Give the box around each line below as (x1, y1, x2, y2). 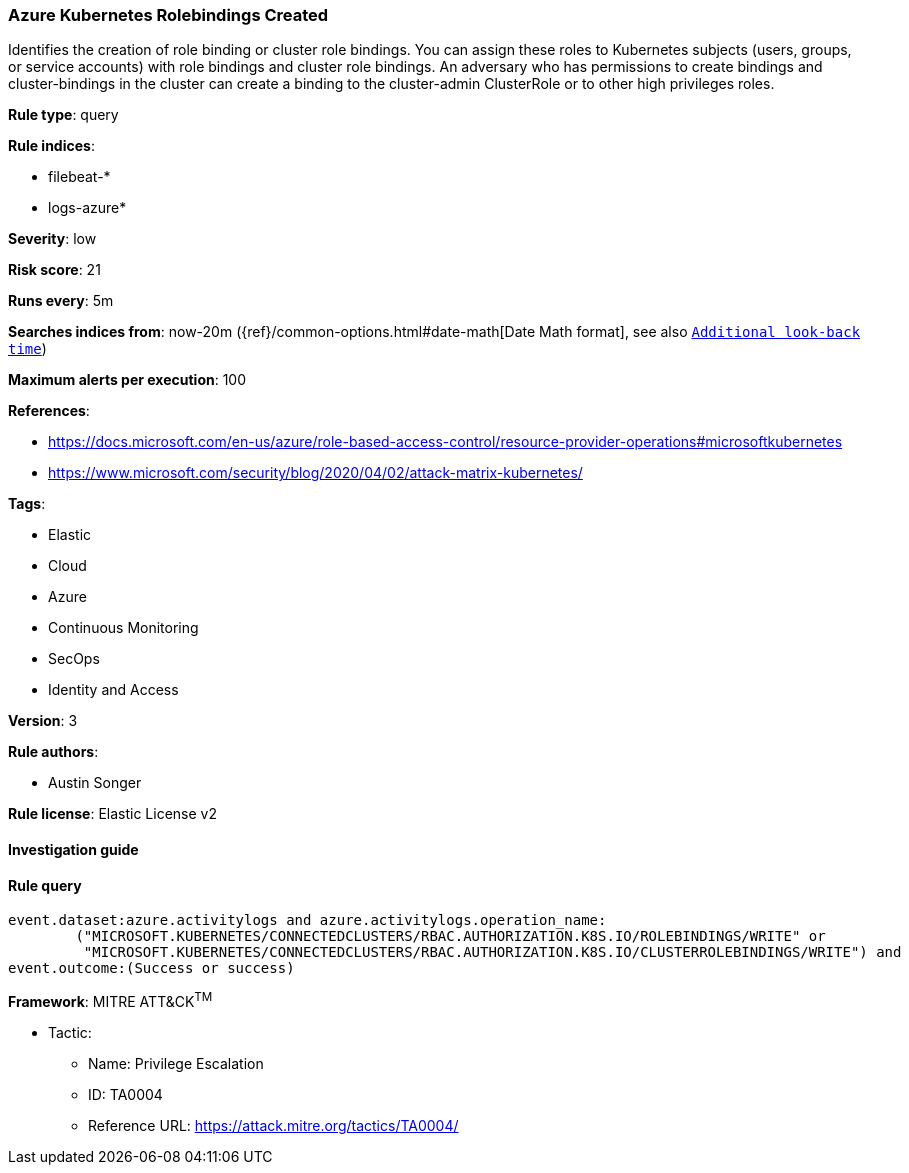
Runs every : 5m (8, 292, 114, 310)
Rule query (8, 876, 82, 894)
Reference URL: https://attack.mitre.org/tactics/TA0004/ (88, 1116, 459, 1134)
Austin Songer (48, 774, 142, 792)
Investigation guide (8, 840, 139, 858)
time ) (8, 340, 47, 358)
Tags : (8, 495, 46, 513)
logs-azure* (48, 199, 127, 217)
